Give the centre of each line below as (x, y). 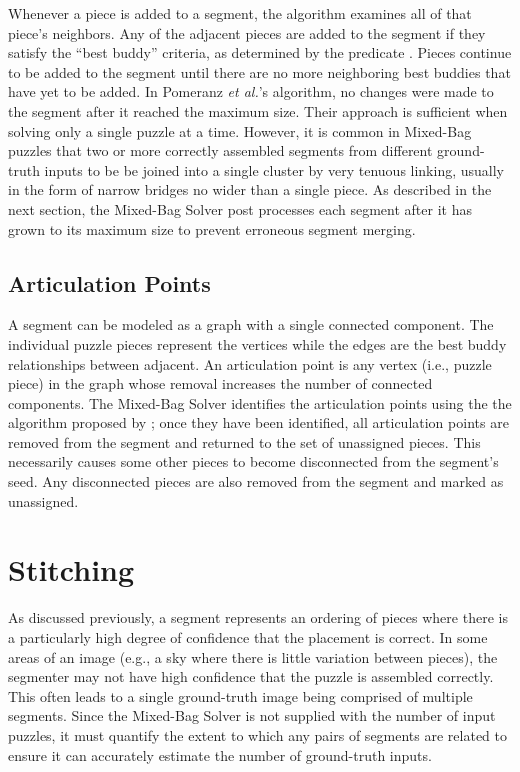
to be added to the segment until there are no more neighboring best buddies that (259, 71)
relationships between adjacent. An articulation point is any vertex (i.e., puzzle (250, 363)
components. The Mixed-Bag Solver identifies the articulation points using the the (260, 402)
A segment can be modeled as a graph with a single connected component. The (251, 324)
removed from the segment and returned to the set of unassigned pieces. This (244, 441)
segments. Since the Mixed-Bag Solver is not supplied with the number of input (252, 715)
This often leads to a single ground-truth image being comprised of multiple (240, 695)
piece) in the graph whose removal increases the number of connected (220, 383)
